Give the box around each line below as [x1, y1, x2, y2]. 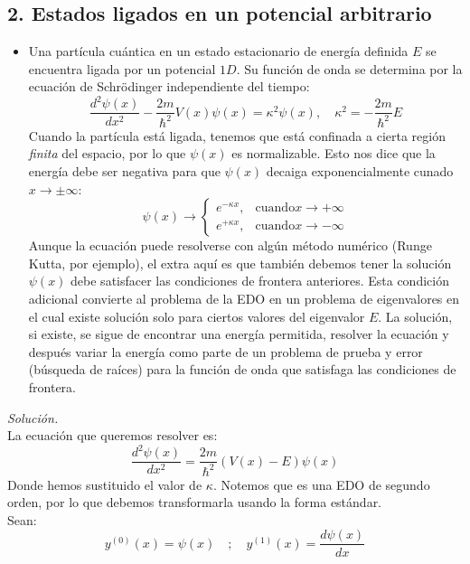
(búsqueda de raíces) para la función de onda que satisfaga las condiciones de [28, 360, 456, 379]
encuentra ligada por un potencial [28, 59, 216, 78]
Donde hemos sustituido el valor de [7, 475, 202, 493]
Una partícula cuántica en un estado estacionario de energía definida [28, 42, 409, 61]
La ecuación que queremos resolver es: [7, 426, 218, 445]
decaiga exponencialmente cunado [266, 162, 454, 181]
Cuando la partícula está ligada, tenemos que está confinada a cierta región [28, 126, 446, 145]
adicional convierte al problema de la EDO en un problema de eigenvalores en [28, 289, 460, 308]
